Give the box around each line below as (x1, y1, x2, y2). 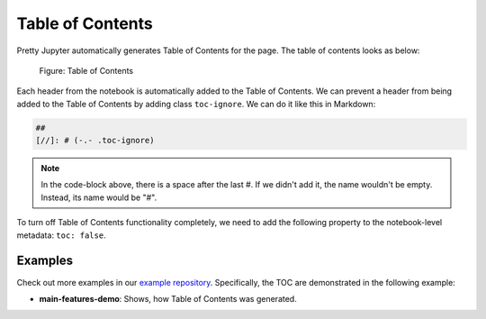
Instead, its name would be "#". (40, 192, 157, 203)
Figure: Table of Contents (39, 65, 134, 76)
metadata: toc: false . (16, 230, 107, 241)
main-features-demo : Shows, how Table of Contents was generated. (39, 293, 297, 304)
